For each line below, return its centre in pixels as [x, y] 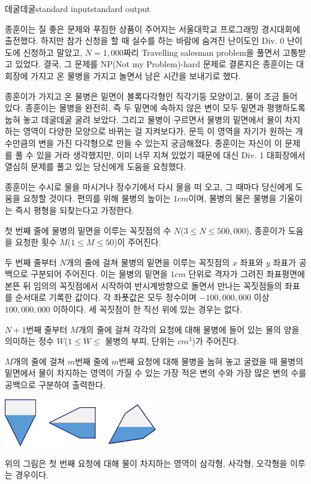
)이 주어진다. [138, 242]
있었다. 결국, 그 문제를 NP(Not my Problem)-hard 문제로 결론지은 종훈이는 [154, 64]
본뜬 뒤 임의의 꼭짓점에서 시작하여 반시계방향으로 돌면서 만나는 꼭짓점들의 [144, 285]
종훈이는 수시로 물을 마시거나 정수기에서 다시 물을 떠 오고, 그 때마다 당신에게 [149, 186]
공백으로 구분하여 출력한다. [55, 385]
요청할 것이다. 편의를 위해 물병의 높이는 [97, 198]
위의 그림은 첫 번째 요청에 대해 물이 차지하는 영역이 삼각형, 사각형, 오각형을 [146, 463]
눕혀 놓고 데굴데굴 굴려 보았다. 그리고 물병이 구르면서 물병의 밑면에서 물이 [144, 119]
